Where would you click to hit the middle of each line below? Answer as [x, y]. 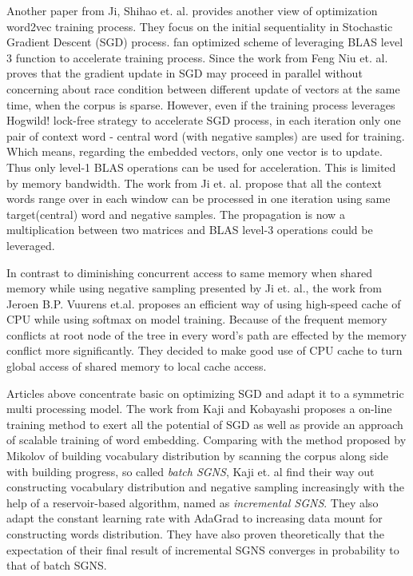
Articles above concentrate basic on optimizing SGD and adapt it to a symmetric [205, 393]
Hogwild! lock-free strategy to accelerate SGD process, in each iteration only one [204, 120]
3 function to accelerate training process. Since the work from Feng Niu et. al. [197, 57]
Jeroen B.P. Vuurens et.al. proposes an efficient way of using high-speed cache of [204, 303]
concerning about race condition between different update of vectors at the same [203, 88]
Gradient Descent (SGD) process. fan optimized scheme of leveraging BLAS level [205, 42]
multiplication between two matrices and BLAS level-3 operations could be [190, 230]
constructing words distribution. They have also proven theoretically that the [196, 534]
